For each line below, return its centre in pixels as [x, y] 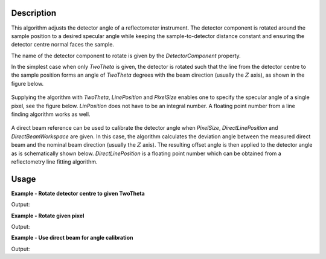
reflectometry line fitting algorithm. [54, 161]
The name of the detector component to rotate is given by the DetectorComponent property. [126, 56]
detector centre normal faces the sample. [63, 45]
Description [34, 13]
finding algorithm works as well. [51, 114]
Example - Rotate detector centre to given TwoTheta [78, 193]
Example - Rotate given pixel [48, 216]
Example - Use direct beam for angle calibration [72, 238]
